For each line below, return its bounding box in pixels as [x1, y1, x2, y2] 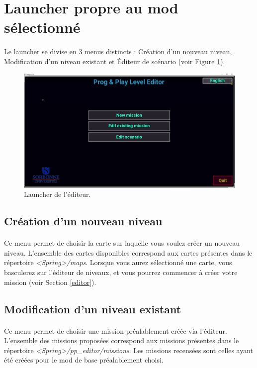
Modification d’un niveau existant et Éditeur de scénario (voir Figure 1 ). [4, 56, 225, 66]
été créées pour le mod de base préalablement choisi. [4, 355, 164, 365]
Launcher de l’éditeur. [24, 189, 91, 199]
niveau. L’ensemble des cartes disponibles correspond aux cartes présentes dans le [4, 247, 253, 258]
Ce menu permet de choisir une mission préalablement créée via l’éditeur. [4, 325, 227, 336]
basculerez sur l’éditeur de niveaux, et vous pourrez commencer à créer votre [4, 267, 238, 277]
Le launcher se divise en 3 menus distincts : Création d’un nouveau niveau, [4, 46, 232, 57]
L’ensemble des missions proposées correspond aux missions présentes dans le [4, 335, 239, 346]
